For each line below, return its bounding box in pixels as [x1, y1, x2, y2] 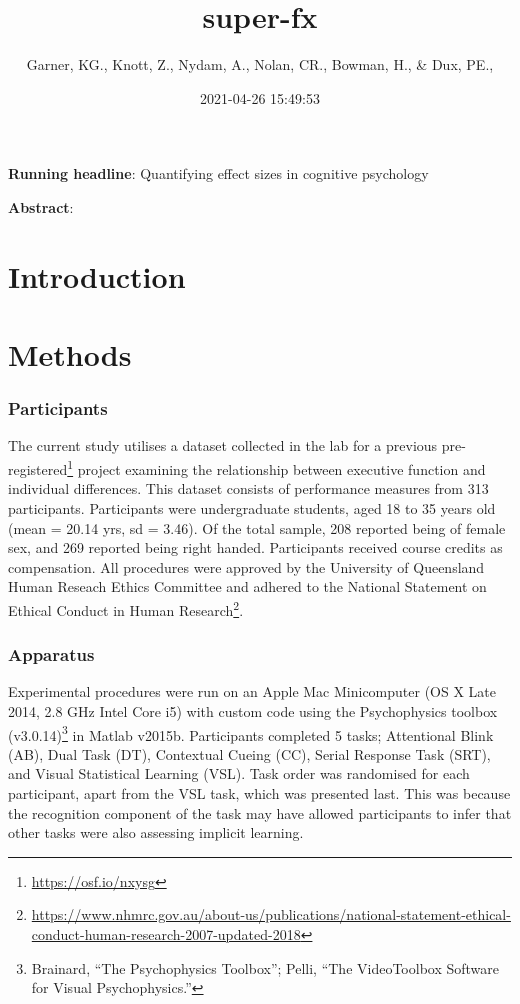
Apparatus [8, 642, 95, 667]
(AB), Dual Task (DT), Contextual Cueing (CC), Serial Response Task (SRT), [8, 743, 491, 764]
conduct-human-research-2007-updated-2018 [31, 923, 301, 944]
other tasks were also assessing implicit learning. [8, 822, 304, 843]
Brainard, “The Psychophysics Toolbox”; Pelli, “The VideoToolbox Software [31, 957, 500, 978]
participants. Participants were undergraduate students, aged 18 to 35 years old [8, 497, 496, 518]
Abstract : [8, 196, 74, 217]
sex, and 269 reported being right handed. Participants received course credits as [8, 537, 503, 558]
